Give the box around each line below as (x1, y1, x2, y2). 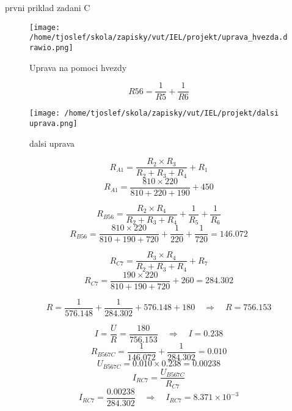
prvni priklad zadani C (5, 1, 90, 13)
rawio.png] (29, 43, 73, 52)
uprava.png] (29, 119, 78, 128)
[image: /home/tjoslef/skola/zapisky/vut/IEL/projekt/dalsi (29, 109, 279, 118)
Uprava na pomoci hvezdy (29, 61, 127, 73)
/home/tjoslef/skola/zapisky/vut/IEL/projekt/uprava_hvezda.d (29, 33, 288, 42)
